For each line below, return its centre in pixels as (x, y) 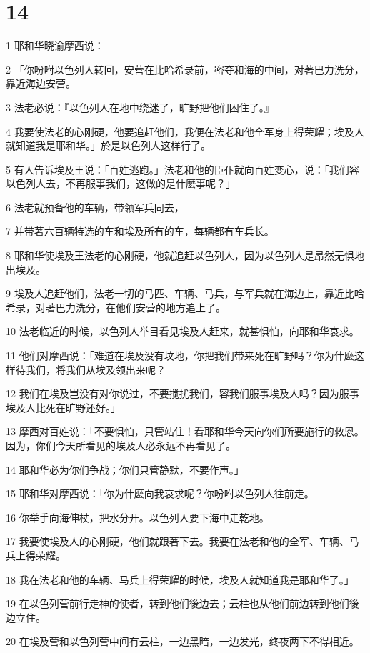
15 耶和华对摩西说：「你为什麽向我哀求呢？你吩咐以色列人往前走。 (160, 493)
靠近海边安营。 (41, 83)
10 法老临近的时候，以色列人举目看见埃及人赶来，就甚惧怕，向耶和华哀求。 (182, 331)
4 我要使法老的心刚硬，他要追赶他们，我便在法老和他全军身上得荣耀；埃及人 (185, 131)
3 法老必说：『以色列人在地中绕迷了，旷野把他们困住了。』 (140, 107)
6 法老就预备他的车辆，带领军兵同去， (95, 207)
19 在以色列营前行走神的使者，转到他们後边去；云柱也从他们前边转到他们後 (182, 603)
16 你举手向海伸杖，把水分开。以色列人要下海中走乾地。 (137, 517)
